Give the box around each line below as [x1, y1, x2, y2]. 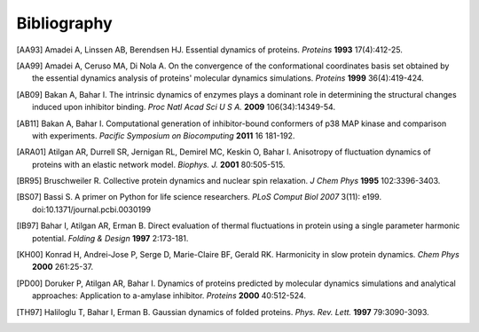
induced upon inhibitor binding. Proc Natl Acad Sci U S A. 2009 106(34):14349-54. [32, 102, 336, 113]
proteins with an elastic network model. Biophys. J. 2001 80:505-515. [32, 159, 286, 170]
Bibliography [16, 13, 113, 33]
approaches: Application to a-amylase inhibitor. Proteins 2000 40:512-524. [32, 290, 306, 301]
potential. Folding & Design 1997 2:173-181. [32, 233, 189, 243]
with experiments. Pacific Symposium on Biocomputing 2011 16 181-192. [32, 130, 295, 141]
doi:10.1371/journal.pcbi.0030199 [32, 204, 151, 215]
